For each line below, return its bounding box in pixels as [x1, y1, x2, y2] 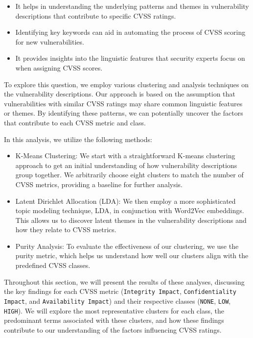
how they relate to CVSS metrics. [15, 224, 116, 235]
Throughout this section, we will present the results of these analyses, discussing [4, 276, 245, 287]
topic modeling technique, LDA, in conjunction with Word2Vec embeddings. [15, 205, 244, 216]
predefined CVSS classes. [15, 260, 91, 270]
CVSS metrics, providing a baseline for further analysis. [15, 179, 183, 189]
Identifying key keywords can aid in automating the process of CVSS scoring [15, 27, 246, 37]
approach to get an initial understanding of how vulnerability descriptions [15, 160, 237, 170]
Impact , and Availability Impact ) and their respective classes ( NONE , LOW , [4, 295, 231, 306]
